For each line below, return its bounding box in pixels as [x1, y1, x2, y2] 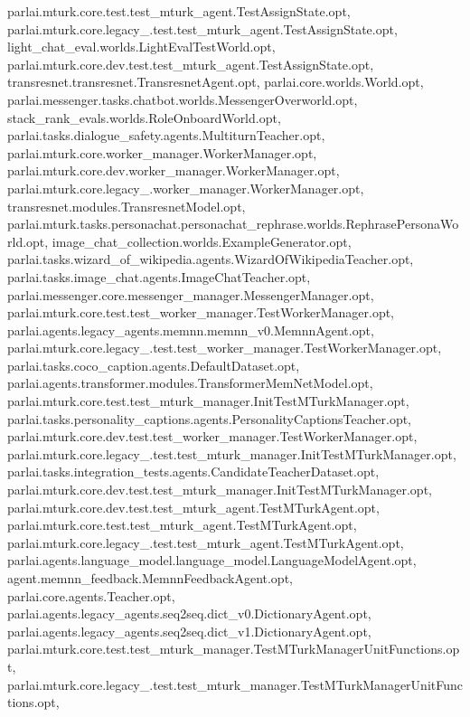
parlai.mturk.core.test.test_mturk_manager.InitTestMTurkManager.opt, [7, 392, 409, 410]
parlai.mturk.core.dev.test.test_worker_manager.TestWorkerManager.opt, [7, 427, 418, 446]
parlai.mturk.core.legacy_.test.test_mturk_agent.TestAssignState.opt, [7, 19, 398, 38]
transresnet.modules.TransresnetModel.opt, [7, 196, 246, 215]
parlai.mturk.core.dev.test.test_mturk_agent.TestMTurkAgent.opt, [7, 497, 380, 516]
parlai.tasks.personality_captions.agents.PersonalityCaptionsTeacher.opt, [7, 409, 412, 428]
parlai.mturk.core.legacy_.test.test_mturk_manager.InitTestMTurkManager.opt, [7, 444, 456, 463]
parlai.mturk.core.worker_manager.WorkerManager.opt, [7, 143, 317, 162]
